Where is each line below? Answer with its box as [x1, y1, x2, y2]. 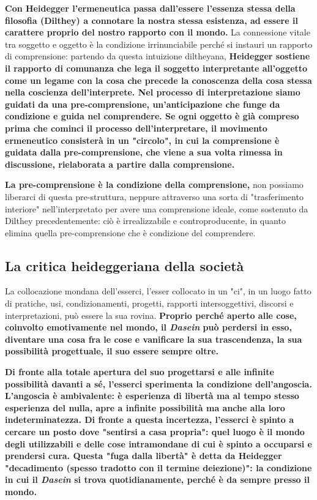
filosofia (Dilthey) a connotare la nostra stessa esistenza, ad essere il [5, 13, 298, 26]
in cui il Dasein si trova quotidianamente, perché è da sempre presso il [5, 473, 310, 486]
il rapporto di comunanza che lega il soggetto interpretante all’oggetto [5, 61, 308, 74]
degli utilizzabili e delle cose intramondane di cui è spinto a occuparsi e [5, 437, 312, 450]
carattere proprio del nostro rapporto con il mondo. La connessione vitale [5, 26, 310, 39]
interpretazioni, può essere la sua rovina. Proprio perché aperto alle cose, [5, 308, 297, 321]
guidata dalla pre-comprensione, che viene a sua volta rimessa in [5, 146, 283, 159]
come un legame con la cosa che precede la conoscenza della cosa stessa [5, 73, 312, 86]
